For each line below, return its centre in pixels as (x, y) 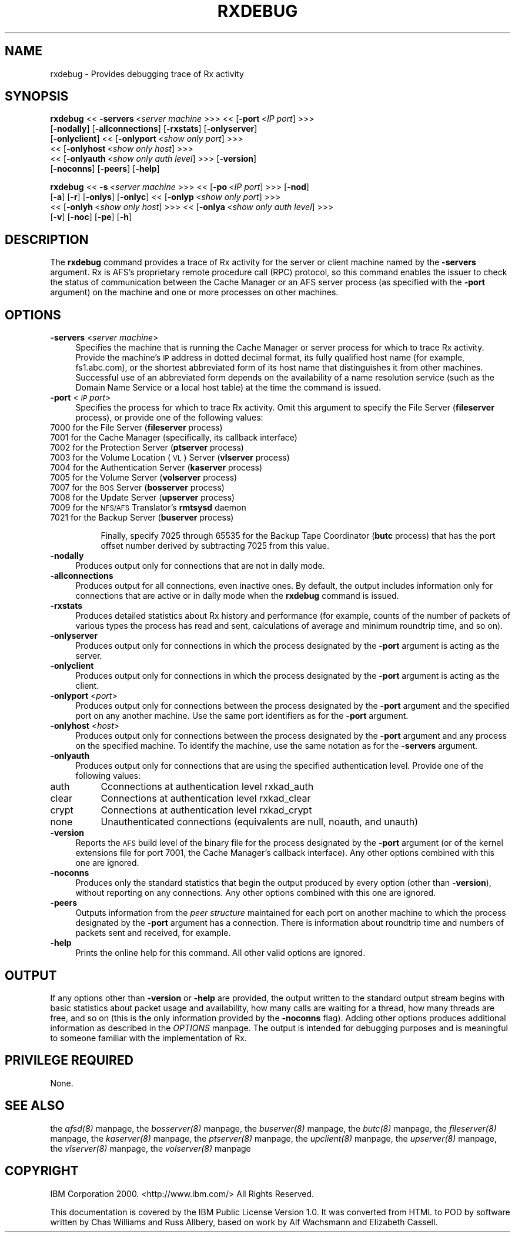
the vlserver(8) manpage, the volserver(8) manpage (151, 1148)
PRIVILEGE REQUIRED (69, 1061)
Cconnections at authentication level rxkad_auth (207, 787)
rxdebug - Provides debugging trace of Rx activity (147, 74)
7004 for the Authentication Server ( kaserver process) (156, 468)
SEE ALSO (35, 1106)
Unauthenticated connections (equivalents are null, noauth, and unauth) (260, 822)
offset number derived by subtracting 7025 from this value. (215, 546)
